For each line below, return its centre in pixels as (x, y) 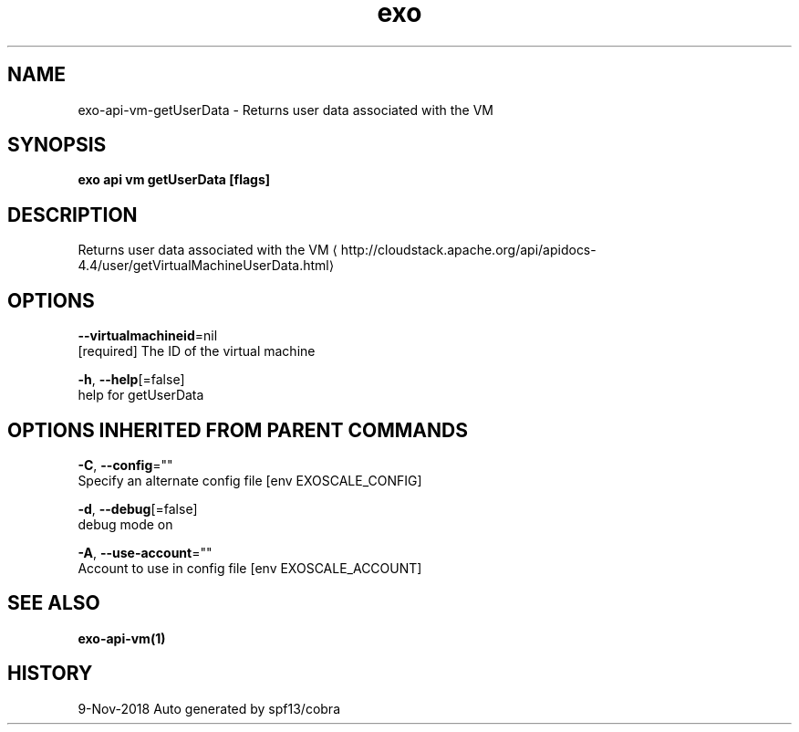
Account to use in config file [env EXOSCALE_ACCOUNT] (250, 568)
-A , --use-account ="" (145, 552)
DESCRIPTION (73, 214)
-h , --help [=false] (131, 380)
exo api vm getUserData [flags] (174, 180)
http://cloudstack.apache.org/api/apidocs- (468, 250)
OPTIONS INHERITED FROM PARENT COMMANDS (238, 430)
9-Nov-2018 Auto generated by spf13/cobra (209, 708)
